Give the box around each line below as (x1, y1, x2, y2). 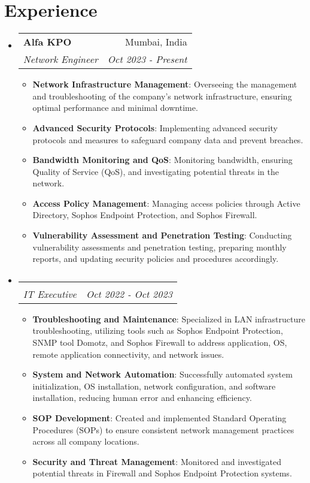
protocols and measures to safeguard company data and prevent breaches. (32, 133, 303, 146)
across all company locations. (32, 435, 139, 448)
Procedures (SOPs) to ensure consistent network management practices (32, 423, 294, 436)
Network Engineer (23, 52, 98, 67)
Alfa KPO (23, 35, 72, 49)
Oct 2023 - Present (107, 52, 187, 67)
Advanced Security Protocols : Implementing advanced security (32, 121, 278, 134)
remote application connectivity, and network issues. (32, 348, 224, 360)
